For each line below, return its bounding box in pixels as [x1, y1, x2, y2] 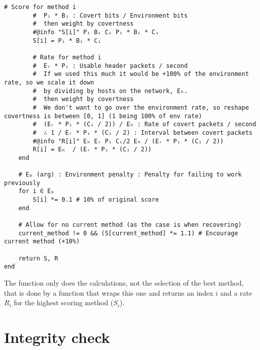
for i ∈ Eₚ [18, 188, 55, 195]
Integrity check [4, 326, 110, 347]
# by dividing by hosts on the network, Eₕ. [33, 87, 188, 95]
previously [4, 179, 40, 187]
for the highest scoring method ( [14, 297, 114, 308]
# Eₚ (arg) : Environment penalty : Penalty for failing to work [18, 171, 242, 179]
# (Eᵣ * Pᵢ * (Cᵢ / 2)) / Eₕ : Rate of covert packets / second [33, 121, 256, 128]
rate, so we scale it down [4, 78, 94, 86]
